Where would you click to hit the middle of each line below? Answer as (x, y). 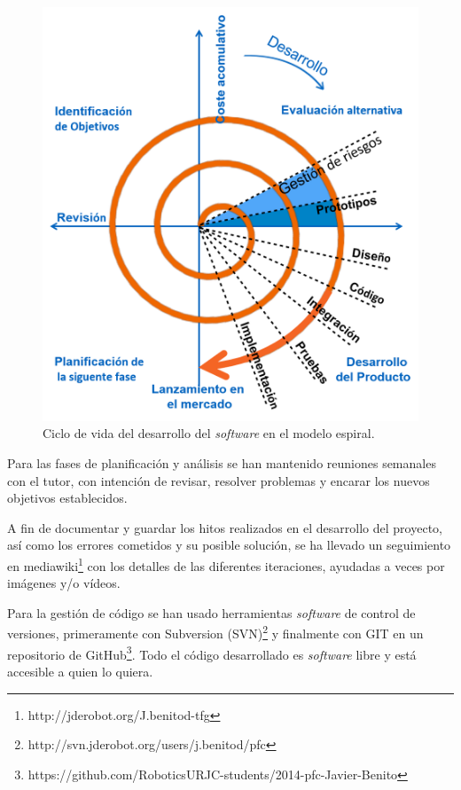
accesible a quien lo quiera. (80, 671)
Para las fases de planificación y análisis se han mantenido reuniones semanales (222, 463)
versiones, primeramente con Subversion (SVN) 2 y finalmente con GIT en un (215, 632)
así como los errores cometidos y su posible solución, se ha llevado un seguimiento (229, 545)
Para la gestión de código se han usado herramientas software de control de (211, 612)
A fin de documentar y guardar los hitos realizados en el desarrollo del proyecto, (225, 527)
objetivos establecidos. (67, 498)
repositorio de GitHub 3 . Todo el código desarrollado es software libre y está (212, 653)
